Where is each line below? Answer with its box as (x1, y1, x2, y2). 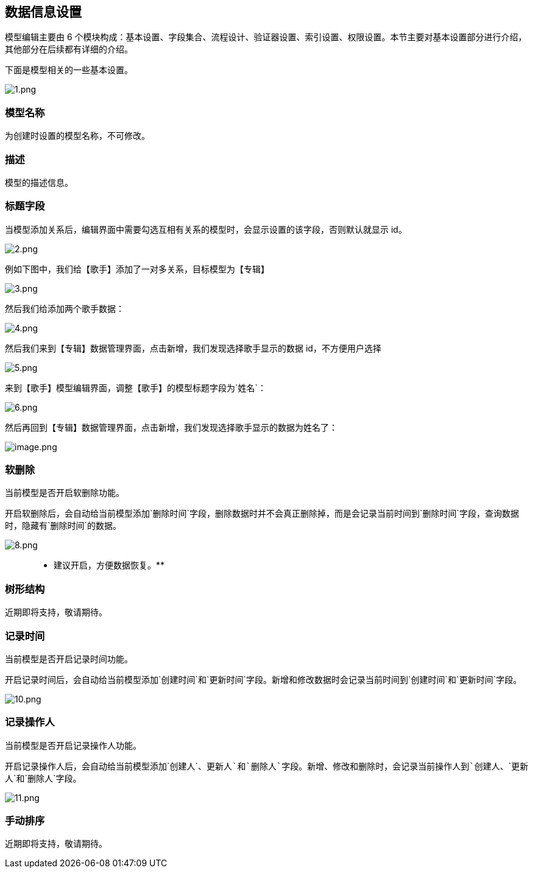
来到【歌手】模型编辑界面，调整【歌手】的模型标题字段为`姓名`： (5, 382, 267, 393)
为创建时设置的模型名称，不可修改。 (5, 130, 150, 141)
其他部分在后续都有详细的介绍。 (5, 44, 133, 55)
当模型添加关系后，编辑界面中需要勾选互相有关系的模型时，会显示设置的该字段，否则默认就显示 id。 (5, 224, 407, 235)
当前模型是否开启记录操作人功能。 (5, 740, 141, 751)
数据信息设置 (5, 4, 82, 19)
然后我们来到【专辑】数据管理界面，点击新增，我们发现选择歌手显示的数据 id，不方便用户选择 (5, 342, 381, 353)
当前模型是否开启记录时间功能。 (5, 653, 133, 664)
